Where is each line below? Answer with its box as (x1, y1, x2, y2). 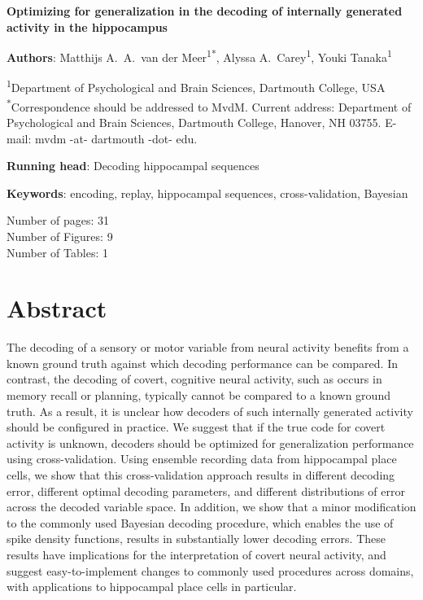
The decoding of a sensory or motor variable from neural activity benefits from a (7, 339, 409, 356)
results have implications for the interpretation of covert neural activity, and (7, 545, 386, 563)
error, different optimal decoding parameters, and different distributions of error (7, 482, 405, 499)
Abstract (7, 291, 107, 325)
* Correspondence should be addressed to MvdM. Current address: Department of (7, 95, 412, 115)
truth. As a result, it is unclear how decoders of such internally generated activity (7, 402, 413, 419)
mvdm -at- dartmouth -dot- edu (35, 129, 194, 147)
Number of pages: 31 (7, 212, 110, 229)
